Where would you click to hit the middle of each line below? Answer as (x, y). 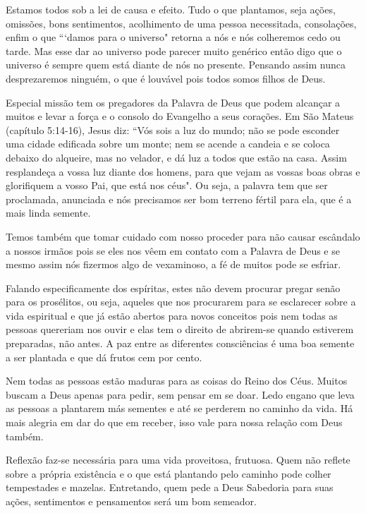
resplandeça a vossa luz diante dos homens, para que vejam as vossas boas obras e (183, 171)
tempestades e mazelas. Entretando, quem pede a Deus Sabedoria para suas (170, 487)
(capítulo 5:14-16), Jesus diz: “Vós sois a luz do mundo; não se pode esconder (173, 129)
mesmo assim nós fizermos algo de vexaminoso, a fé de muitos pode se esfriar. (173, 264)
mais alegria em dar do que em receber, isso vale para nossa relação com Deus (174, 422)
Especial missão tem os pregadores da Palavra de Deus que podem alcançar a (173, 102)
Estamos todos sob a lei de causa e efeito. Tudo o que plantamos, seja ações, (171, 9)
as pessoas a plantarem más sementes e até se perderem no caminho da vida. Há (179, 408)
